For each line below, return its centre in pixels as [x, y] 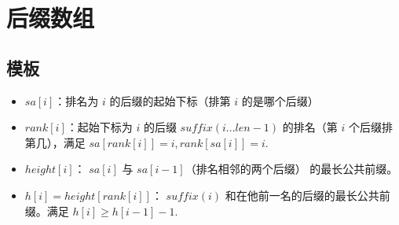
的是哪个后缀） [280, 100]
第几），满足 [55, 142]
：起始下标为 [99, 127]
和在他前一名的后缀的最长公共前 [307, 195]
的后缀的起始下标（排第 [170, 100]
